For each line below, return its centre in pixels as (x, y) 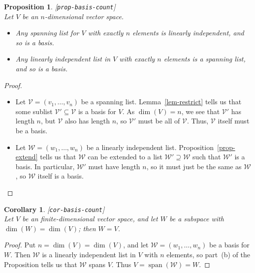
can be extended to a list (125, 157)
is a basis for (97, 111)
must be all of (159, 121)
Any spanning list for (47, 33)
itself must (234, 121)
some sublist (34, 111)
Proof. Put (20, 245)
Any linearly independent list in (63, 59)
